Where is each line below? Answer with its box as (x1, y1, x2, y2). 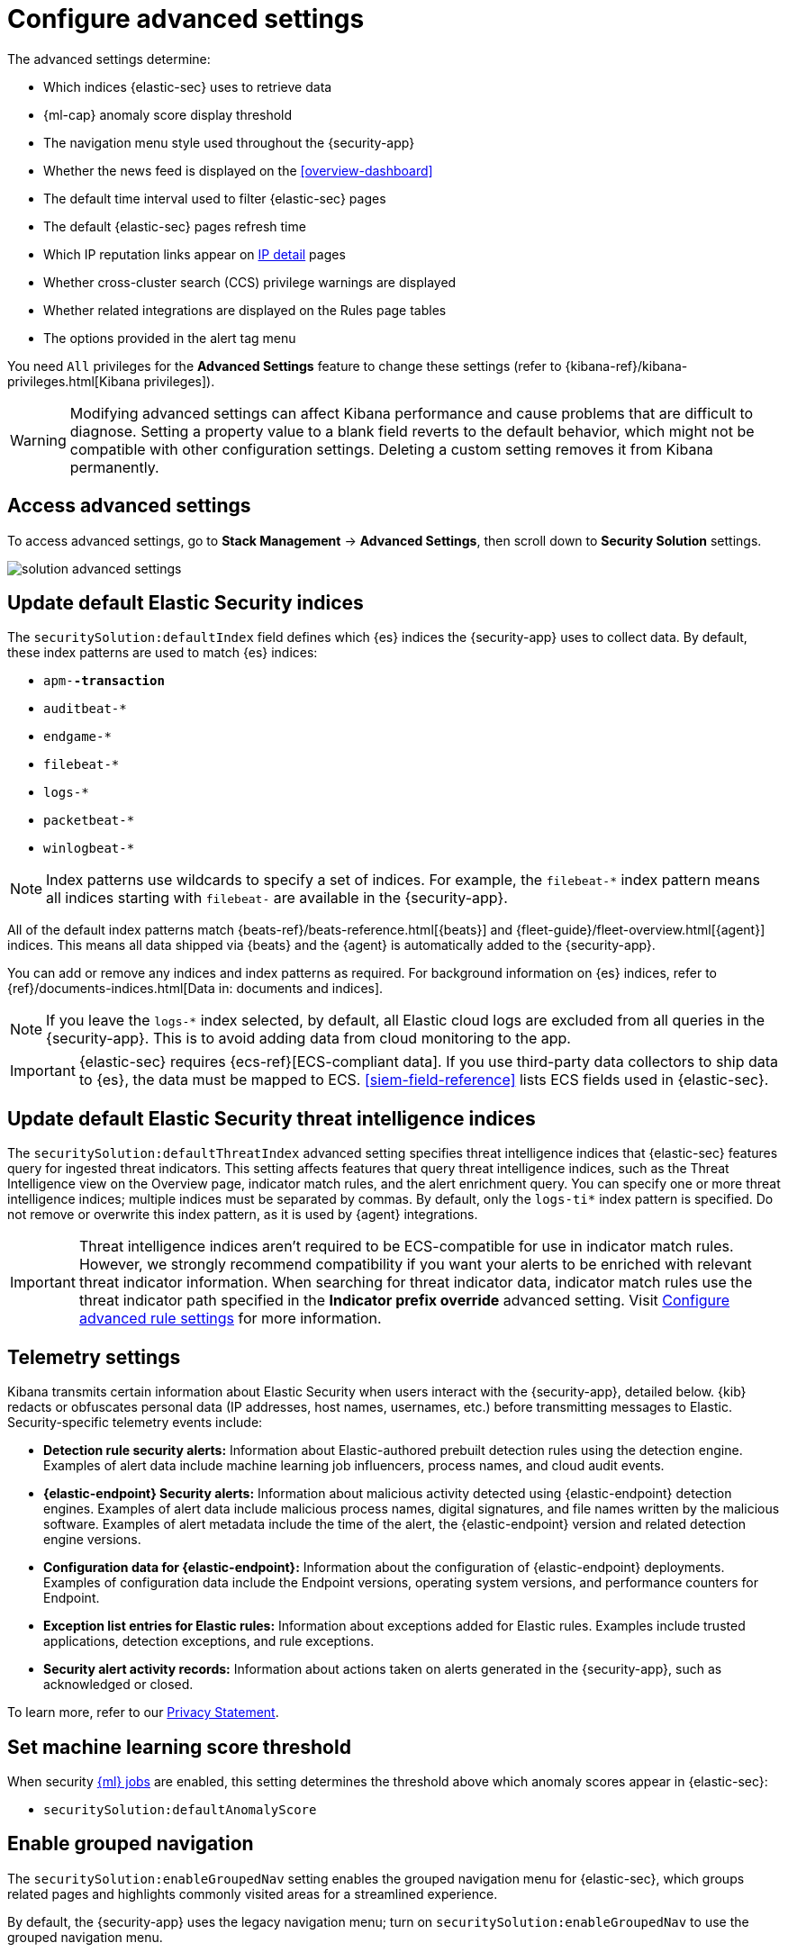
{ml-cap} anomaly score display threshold (43, 106, 293, 122)
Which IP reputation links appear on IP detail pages (43, 246, 346, 262)
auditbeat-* (43, 701, 127, 717)
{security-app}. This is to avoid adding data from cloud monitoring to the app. (46, 1029, 571, 1048)
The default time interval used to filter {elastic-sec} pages (43, 190, 386, 206)
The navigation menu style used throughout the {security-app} (43, 134, 415, 150)
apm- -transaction (43, 673, 165, 689)
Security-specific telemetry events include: (7, 1414, 263, 1431)
